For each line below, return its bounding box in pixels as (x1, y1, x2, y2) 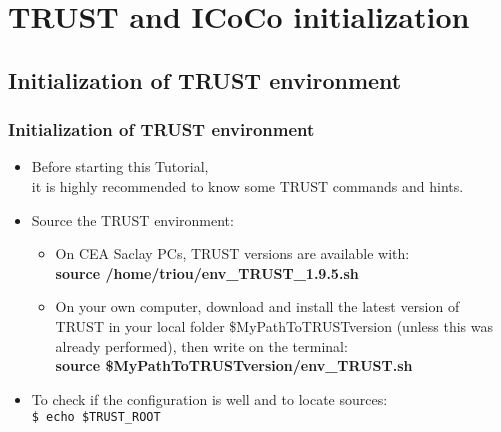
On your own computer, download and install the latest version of (55, 296, 460, 317)
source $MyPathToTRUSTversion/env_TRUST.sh (55, 355, 413, 376)
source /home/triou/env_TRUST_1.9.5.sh (55, 262, 359, 283)
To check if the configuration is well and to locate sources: (31, 388, 388, 409)
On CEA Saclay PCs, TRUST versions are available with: (55, 243, 410, 264)
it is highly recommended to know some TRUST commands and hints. (31, 175, 464, 196)
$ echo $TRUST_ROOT (31, 410, 161, 425)
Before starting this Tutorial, (31, 156, 209, 177)
